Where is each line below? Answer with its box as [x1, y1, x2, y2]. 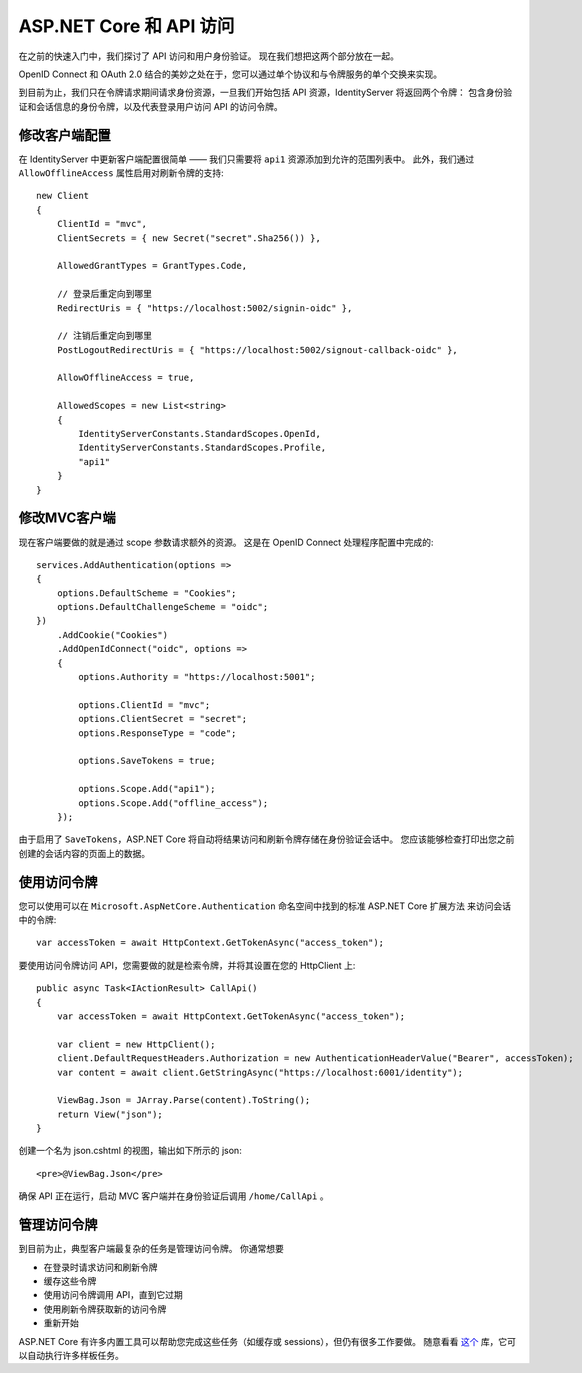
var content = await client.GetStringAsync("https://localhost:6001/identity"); [56, 1066, 464, 1078]
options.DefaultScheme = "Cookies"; [56, 587, 237, 599]
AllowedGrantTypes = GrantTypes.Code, [56, 260, 248, 272]
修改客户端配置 [18, 126, 111, 144]
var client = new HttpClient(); [56, 1038, 216, 1050]
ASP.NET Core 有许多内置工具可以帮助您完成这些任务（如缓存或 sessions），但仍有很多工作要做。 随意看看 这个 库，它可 [18, 1335, 517, 1347]
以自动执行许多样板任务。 [18, 1349, 124, 1361]
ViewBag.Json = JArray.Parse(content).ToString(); [56, 1095, 311, 1106]
